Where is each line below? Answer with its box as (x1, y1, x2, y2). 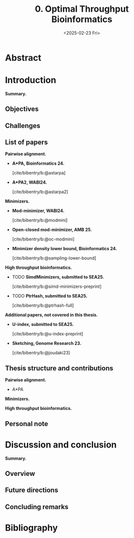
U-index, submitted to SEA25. (12, 322, 74, 327)
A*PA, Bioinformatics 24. (12, 160, 65, 167)
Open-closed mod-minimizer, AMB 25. (12, 227, 92, 233)
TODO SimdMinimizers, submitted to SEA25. (12, 274, 104, 280)
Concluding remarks (5, 502, 69, 511)
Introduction (5, 75, 57, 86)
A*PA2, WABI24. (12, 179, 47, 185)
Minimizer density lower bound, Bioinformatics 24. (12, 246, 117, 252)
